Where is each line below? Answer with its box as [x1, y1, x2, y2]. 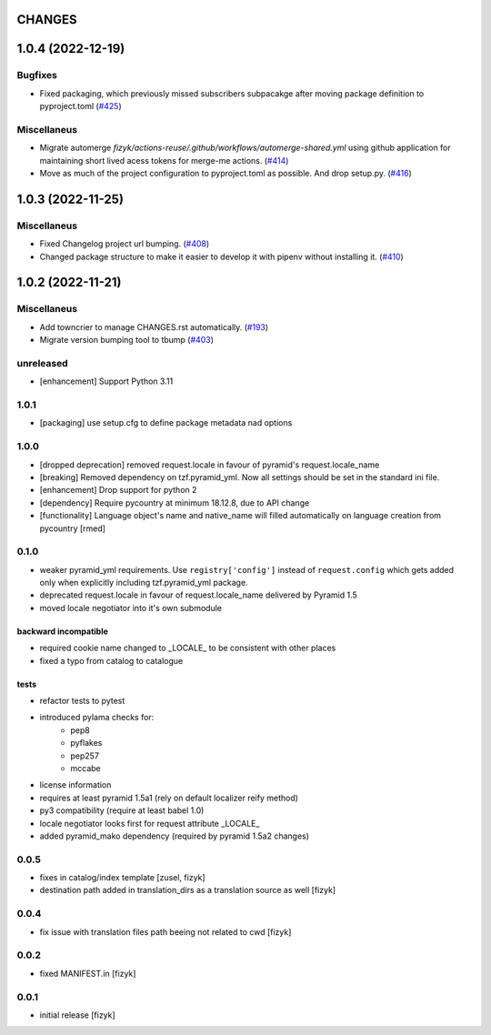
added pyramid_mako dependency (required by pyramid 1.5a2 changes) [39, 830, 309, 841]
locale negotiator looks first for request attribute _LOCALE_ [39, 818, 260, 829]
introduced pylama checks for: [39, 712, 155, 723]
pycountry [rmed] [39, 523, 106, 534]
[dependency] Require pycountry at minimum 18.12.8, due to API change [39, 497, 310, 508]
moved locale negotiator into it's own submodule [39, 602, 223, 613]
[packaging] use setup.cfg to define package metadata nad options [39, 417, 293, 428]
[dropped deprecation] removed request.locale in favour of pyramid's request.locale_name [39, 459, 380, 470]
